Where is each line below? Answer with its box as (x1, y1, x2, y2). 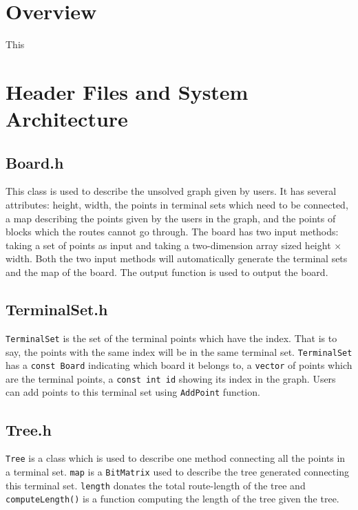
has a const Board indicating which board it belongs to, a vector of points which (6, 358, 352, 372)
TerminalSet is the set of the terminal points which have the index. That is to (6, 330, 337, 345)
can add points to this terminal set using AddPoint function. (6, 385, 260, 399)
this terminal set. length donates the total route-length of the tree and (6, 478, 306, 492)
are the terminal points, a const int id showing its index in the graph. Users (6, 371, 336, 385)
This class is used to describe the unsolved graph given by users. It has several (6, 184, 337, 198)
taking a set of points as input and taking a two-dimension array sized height (6, 237, 331, 252)
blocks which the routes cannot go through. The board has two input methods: (6, 224, 339, 239)
